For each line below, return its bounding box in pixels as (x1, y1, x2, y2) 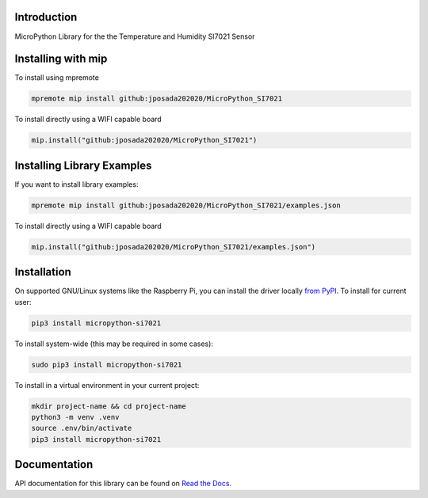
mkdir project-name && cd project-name (31, 401, 186, 411)
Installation (14, 265, 71, 279)
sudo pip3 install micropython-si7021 (31, 360, 182, 369)
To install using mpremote (14, 73, 99, 82)
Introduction (14, 10, 78, 24)
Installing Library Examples (14, 158, 152, 172)
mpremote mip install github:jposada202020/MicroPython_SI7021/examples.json (31, 200, 341, 210)
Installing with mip (14, 52, 108, 66)
